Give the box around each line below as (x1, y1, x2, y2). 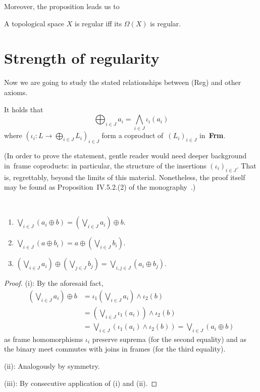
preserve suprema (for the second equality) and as (92, 333, 247, 344)
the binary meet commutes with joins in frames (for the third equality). (4, 343, 226, 354)
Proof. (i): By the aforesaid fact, (4, 278, 103, 288)
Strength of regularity (4, 48, 160, 68)
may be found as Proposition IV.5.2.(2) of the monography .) (4, 182, 196, 192)
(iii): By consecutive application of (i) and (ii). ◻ (4, 377, 158, 388)
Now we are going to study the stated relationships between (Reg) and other (4, 77, 241, 88)
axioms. (4, 86, 28, 97)
